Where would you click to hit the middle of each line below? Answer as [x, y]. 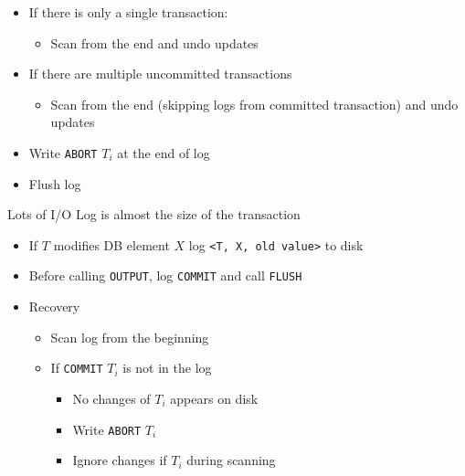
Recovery [54, 307]
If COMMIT [77, 368]
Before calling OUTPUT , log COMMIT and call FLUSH [165, 275]
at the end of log [164, 152]
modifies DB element [111, 244]
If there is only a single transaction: [128, 12]
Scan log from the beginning [130, 337]
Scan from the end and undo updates [154, 42]
